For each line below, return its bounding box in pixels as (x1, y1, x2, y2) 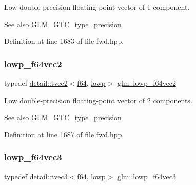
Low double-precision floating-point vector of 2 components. (4, 95, 192, 105)
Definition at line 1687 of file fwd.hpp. (4, 129, 124, 140)
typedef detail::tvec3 (4, 171, 68, 181)
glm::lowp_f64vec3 (117, 171, 176, 181)
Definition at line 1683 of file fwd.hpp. (4, 36, 124, 47)
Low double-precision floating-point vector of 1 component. (4, 2, 190, 12)
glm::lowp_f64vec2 (117, 78, 176, 88)
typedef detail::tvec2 (4, 78, 68, 88)
